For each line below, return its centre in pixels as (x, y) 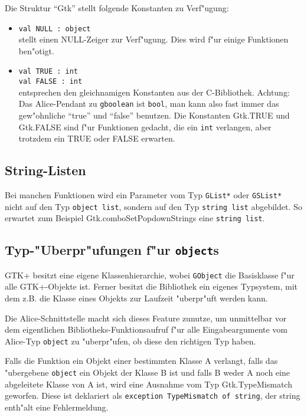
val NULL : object (55, 29)
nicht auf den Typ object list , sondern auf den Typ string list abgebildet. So (153, 206)
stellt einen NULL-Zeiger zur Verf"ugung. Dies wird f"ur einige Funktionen (153, 39)
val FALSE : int (50, 82)
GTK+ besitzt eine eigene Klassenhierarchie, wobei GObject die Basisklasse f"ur (150, 275)
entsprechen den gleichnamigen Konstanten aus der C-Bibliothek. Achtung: (154, 92)
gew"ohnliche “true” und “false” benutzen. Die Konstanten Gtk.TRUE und (154, 115)
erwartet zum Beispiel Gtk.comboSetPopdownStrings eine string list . (135, 218)
